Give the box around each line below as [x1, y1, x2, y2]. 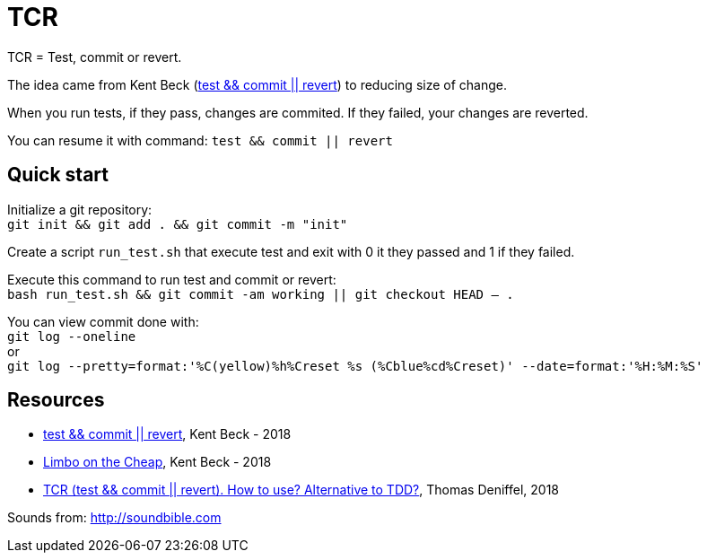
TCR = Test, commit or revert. [7, 48, 182, 65]
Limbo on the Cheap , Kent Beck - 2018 [43, 454, 272, 470]
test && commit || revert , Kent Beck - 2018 [43, 426, 292, 442]
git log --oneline [7, 328, 136, 344]
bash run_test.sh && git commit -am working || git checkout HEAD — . [7, 286, 514, 302]
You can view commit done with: [7, 313, 199, 329]
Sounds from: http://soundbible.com [7, 510, 222, 526]
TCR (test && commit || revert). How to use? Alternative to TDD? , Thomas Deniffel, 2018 [43, 482, 559, 498]
